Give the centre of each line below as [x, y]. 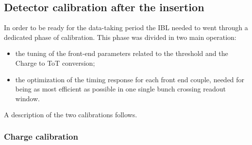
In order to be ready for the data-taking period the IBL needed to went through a [126, 27]
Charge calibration [41, 136]
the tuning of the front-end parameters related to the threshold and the [122, 53]
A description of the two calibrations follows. [71, 115]
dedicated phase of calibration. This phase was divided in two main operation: [120, 37]
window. [27, 98]
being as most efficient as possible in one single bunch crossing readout [120, 89]
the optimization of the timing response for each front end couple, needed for [130, 79]
